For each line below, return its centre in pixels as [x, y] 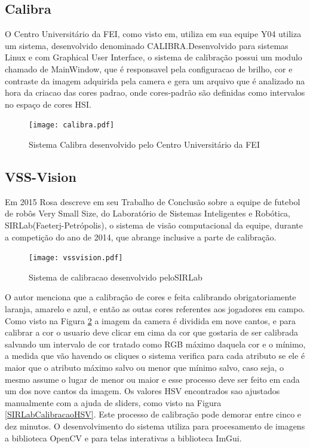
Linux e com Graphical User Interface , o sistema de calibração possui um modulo [154, 57]
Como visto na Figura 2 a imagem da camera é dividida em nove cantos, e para [150, 320]
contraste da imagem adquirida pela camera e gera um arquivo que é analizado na [155, 80]
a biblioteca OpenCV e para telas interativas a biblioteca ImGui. [123, 438]
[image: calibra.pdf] [72, 125]
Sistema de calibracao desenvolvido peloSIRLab [116, 277]
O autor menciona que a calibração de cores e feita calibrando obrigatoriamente [151, 297]
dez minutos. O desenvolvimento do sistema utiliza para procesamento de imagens [155, 426]
